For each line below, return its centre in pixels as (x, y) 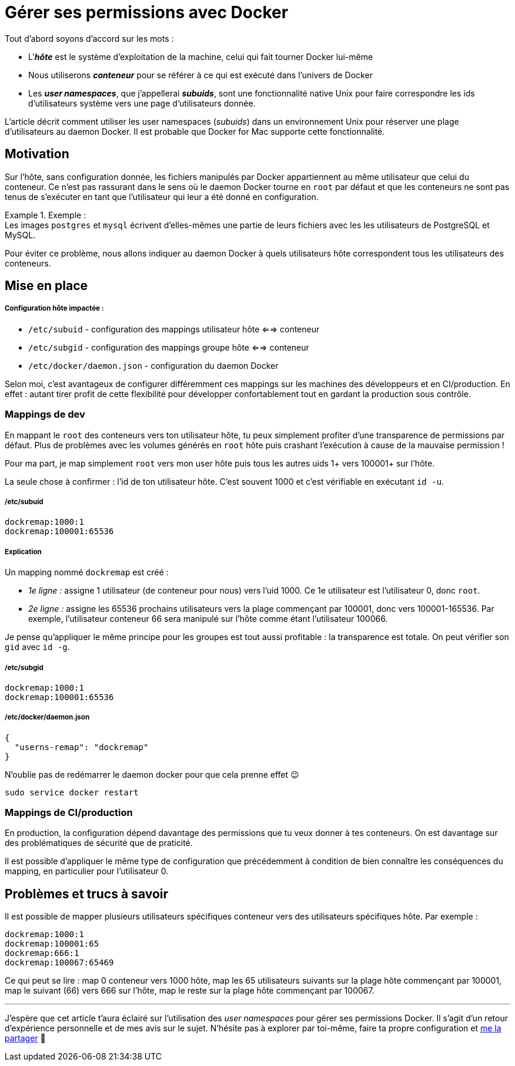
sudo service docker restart (72, 792)
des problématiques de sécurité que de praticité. (99, 843)
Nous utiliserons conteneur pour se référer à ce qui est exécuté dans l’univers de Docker (200, 75)
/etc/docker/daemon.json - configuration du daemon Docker (153, 365)
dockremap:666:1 (42, 953)
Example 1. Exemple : (46, 215)
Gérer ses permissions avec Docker (147, 12)
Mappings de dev (45, 414)
